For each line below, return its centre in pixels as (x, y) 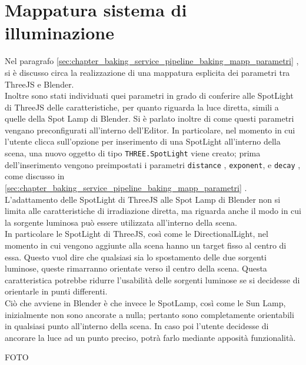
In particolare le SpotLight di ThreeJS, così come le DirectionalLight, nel (137, 234)
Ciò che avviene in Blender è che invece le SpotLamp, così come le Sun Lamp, (145, 302)
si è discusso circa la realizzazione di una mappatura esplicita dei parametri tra (147, 72)
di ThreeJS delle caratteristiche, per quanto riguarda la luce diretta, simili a (142, 107)
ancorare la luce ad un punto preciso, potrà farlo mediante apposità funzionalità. (150, 337)
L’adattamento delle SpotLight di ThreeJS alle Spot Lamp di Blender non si (143, 199)
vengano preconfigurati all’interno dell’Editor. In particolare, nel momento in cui (150, 130)
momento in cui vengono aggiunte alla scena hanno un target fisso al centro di (146, 245)
